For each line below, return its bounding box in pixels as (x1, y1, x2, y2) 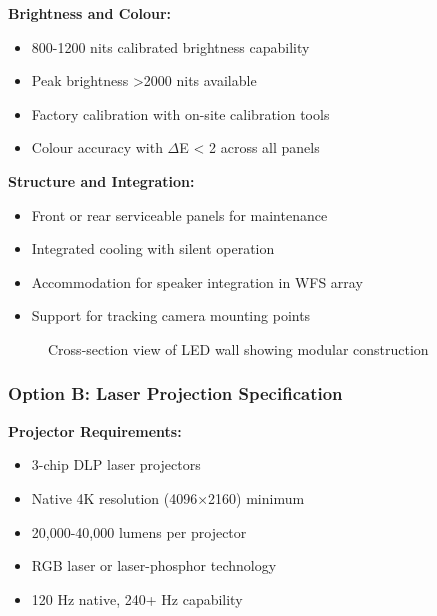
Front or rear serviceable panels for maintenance (31, 204, 328, 225)
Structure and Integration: (8, 170, 195, 191)
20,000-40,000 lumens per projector (31, 521, 247, 542)
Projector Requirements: (8, 420, 182, 441)
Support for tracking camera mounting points (31, 305, 311, 326)
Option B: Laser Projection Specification (8, 381, 343, 406)
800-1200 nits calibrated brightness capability (31, 36, 310, 57)
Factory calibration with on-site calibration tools (31, 103, 330, 124)
